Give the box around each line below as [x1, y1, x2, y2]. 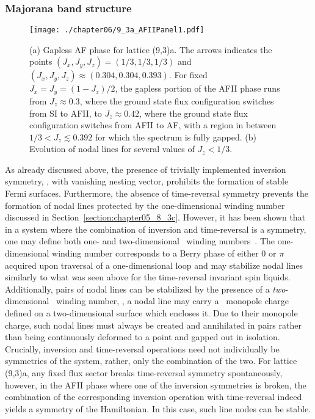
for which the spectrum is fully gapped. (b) [95, 130, 256, 143]
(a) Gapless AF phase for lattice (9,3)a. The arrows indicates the [29, 43, 272, 56]
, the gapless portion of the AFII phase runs [115, 82, 280, 95]
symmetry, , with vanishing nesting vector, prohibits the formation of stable [5, 175, 289, 188]
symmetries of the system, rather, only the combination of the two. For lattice [5, 354, 297, 367]
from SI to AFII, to [29, 106, 102, 119]
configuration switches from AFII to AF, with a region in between [29, 118, 277, 131]
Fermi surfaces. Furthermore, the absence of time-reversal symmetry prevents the [5, 187, 308, 200]
